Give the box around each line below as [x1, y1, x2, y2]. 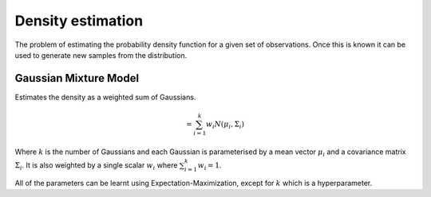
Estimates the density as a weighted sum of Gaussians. [14, 92, 196, 102]
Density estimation [14, 12, 144, 29]
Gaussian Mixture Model [14, 71, 140, 85]
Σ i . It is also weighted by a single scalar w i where [14, 160, 178, 172]
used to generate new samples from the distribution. [14, 50, 188, 60]
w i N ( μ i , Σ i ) [206, 119, 245, 130]
